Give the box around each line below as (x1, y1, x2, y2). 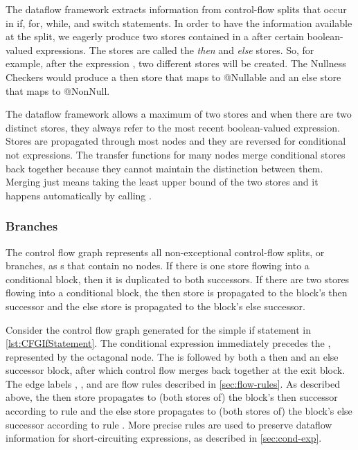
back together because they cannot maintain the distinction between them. (6, 161, 323, 175)
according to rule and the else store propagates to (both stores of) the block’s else (6, 404, 352, 418)
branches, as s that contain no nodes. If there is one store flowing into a (6, 258, 310, 273)
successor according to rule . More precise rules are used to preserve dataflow (6, 417, 332, 431)
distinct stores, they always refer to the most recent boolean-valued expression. (6, 120, 340, 134)
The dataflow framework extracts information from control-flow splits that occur (6, 2, 347, 16)
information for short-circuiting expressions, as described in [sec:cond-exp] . (6, 431, 322, 445)
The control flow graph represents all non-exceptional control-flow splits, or (6, 244, 325, 259)
